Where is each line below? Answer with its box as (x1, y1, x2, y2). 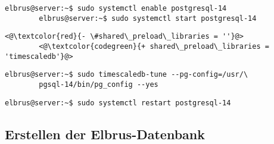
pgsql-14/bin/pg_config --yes (39, 80, 158, 89)
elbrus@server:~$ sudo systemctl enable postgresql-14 (5, 4, 227, 12)
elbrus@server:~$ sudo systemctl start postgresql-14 (39, 14, 257, 23)
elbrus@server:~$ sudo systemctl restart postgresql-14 (5, 98, 231, 107)
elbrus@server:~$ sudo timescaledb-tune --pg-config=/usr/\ (5, 70, 248, 79)
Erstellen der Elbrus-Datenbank (5, 124, 205, 143)
